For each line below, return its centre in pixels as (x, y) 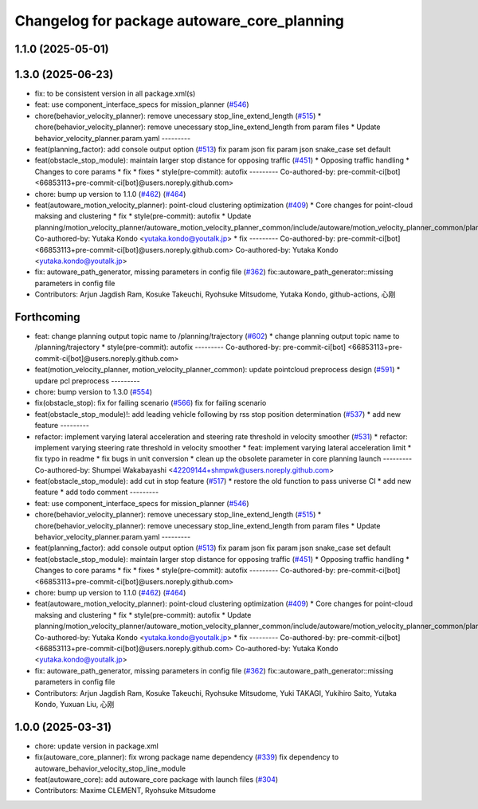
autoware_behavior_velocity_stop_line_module (110, 768)
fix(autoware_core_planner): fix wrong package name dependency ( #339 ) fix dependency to (186, 757)
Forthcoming (47, 317)
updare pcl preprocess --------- (87, 381)
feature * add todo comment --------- (97, 492)
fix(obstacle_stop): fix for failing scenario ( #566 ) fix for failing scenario (151, 403)
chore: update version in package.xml (96, 746)
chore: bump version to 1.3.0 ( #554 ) (94, 391)
